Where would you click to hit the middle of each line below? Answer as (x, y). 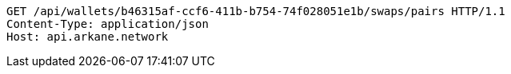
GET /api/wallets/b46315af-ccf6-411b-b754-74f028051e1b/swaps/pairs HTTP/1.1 (256, 11)
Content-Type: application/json (108, 24)
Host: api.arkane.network (88, 37)
